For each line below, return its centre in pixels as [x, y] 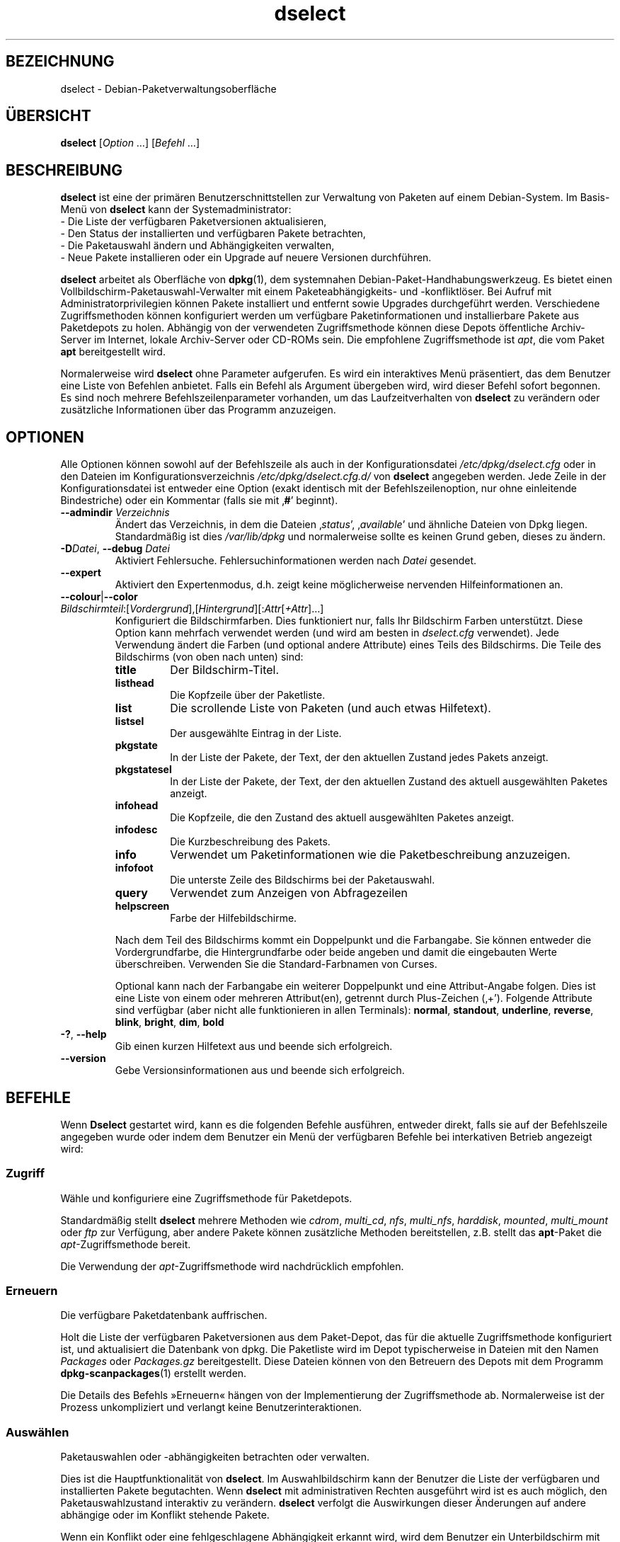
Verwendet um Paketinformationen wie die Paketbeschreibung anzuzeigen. [370, 855]
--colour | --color [99, 597]
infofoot [134, 868]
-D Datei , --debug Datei [115, 549]
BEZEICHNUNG [60, 62]
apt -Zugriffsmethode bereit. [126, 1244]
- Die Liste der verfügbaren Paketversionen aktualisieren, [194, 222]
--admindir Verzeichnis [115, 513]
